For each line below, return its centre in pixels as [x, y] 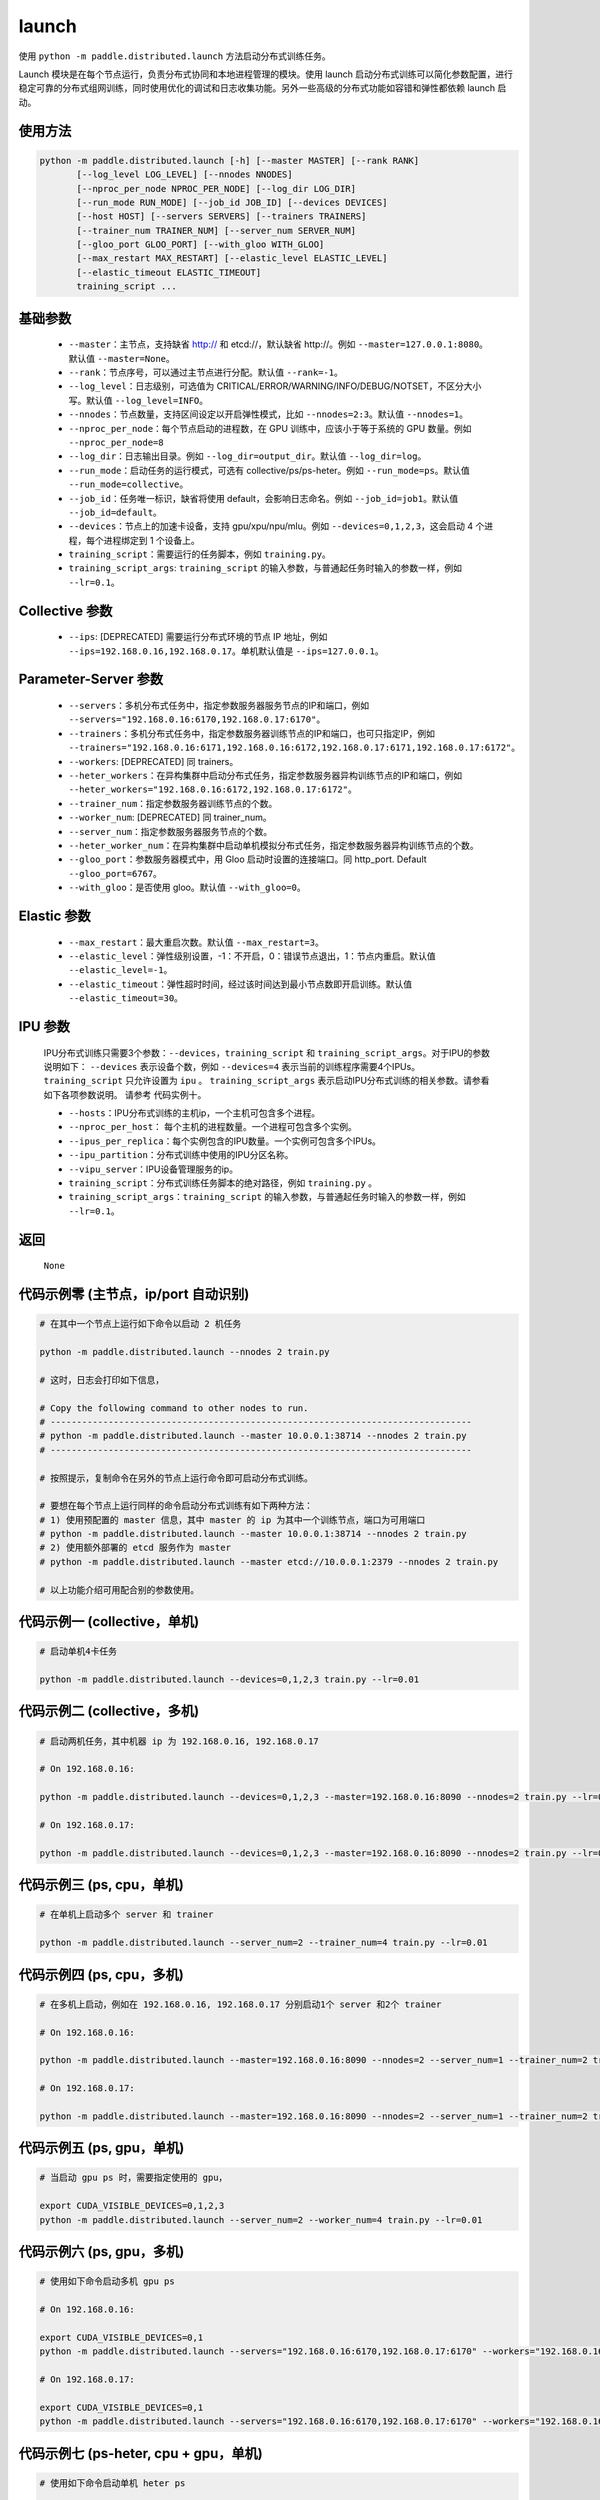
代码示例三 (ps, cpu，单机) [101, 1885]
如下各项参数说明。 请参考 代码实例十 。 [125, 1094]
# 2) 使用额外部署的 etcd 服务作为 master [135, 1548]
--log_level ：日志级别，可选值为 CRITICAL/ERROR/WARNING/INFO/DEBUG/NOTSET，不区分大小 [275, 386]
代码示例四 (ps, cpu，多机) [101, 1974]
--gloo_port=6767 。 [115, 873]
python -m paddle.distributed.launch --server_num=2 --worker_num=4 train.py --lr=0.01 [261, 2219]
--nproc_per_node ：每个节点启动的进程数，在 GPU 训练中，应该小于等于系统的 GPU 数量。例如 [270, 428]
